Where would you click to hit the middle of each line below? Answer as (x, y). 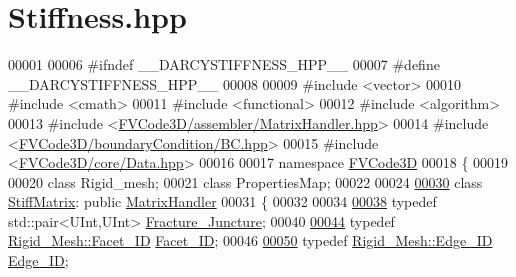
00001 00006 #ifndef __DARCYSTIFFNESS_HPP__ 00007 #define (224, 64)
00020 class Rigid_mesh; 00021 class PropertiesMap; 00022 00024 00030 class (245, 181)
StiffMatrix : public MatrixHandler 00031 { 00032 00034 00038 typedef (222, 201)
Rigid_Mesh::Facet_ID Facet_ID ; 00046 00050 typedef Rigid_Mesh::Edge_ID (250, 240)
